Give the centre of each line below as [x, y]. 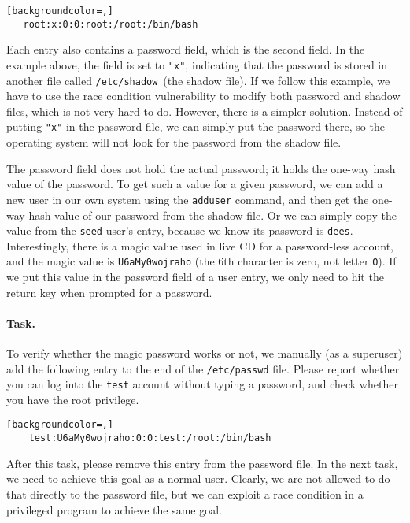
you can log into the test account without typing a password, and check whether [202, 384]
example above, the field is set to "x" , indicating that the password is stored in [197, 64]
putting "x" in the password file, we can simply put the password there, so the [196, 126]
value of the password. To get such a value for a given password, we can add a [195, 184]
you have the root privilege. [73, 399]
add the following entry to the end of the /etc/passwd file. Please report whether [203, 368]
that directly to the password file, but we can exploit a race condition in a [185, 493]
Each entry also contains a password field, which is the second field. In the [186, 49]
